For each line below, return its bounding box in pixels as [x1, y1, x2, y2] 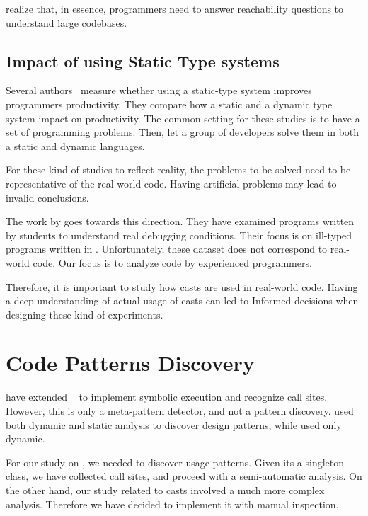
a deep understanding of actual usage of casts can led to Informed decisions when [6, 293, 359, 308]
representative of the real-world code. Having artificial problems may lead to [6, 176, 337, 190]
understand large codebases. [6, 15, 127, 30]
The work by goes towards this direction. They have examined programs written [6, 214, 355, 229]
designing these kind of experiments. [6, 306, 163, 321]
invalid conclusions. [6, 190, 89, 205]
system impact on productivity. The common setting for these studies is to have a [6, 110, 360, 125]
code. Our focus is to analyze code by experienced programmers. [33, 255, 312, 270]
